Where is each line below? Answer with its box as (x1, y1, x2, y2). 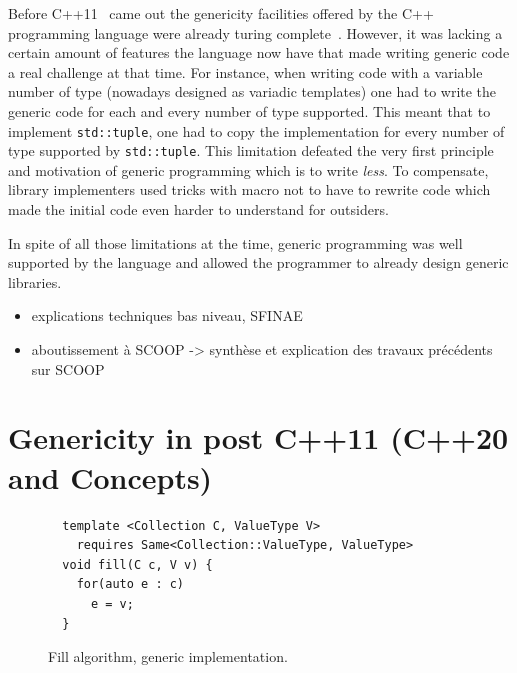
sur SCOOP (31, 358, 105, 379)
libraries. (8, 271, 62, 292)
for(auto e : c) (76, 577, 185, 592)
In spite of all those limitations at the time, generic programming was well (8, 232, 463, 253)
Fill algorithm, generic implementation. (48, 646, 288, 667)
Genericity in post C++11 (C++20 (8, 417, 509, 458)
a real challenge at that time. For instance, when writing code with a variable (8, 61, 483, 82)
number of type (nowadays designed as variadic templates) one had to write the (8, 81, 497, 102)
